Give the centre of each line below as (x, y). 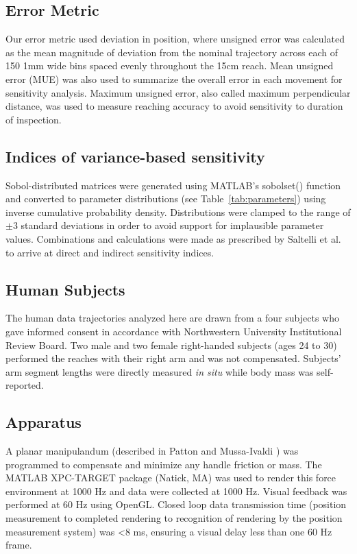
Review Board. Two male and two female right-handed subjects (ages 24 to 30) (171, 345)
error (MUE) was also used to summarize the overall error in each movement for (174, 79)
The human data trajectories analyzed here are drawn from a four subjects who (173, 318)
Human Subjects (65, 289)
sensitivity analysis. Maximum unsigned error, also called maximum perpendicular (178, 92)
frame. (19, 545)
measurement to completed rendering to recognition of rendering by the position (174, 518)
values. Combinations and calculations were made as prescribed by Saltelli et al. (173, 238)
